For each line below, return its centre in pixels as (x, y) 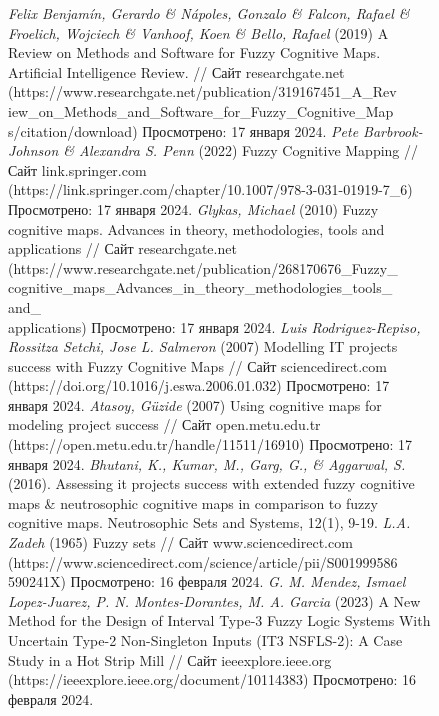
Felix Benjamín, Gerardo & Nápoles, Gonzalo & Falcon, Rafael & (209, 13)
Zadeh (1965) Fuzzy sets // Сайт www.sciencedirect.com (180, 542)
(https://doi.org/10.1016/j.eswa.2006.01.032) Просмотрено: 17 (199, 385)
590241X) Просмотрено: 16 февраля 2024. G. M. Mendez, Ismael (207, 581)
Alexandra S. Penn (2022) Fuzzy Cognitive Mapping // (249, 150)
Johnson (33, 150)
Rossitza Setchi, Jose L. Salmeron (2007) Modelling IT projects (203, 346)
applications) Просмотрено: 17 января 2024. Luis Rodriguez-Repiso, (214, 326)
